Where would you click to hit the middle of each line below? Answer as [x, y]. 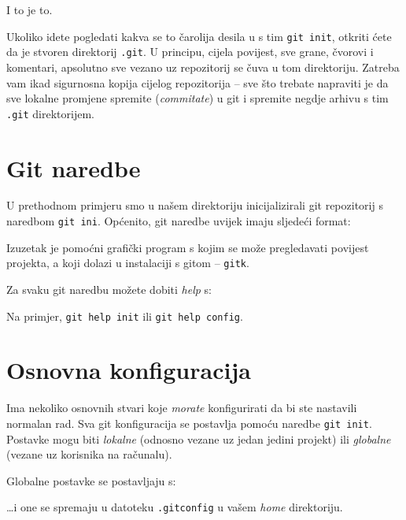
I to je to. [30, 9]
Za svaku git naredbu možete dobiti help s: [109, 289]
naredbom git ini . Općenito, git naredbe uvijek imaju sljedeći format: [179, 221]
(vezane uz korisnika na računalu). [89, 454]
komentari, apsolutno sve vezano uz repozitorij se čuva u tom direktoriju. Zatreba [203, 67]
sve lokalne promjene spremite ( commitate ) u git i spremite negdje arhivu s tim [197, 98]
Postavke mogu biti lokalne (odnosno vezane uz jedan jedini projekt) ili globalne [199, 438]
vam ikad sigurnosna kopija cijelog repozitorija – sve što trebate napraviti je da [197, 82]
